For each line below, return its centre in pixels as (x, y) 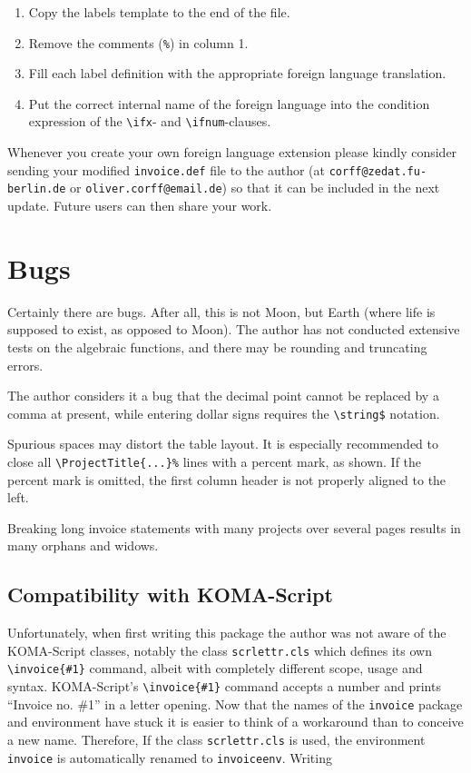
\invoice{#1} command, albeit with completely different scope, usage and (215, 668)
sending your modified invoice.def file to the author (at (166, 169)
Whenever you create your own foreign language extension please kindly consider (232, 152)
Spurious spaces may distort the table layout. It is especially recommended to (223, 444)
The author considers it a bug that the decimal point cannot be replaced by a (223, 396)
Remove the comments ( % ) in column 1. (138, 42)
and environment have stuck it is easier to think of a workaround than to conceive (235, 722)
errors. (25, 365)
